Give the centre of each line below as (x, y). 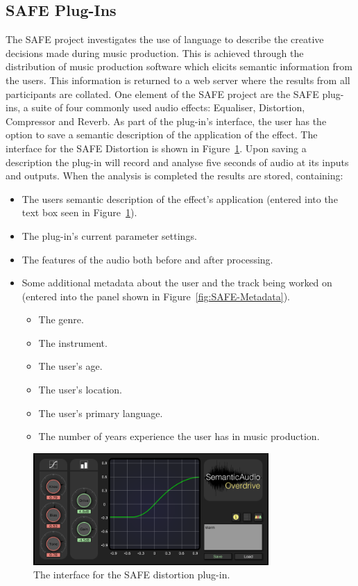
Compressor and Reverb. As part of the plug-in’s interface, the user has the (166, 121)
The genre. (61, 319)
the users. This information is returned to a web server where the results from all (178, 80)
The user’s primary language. (101, 413)
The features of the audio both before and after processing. (147, 259)
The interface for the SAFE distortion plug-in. (132, 575)
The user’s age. (70, 366)
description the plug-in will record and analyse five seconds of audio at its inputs (177, 162)
